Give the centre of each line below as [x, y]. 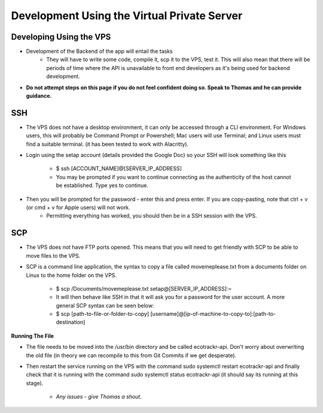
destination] [71, 322]
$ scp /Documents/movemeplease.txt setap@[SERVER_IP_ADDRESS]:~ [144, 288]
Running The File [32, 336]
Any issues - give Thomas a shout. [99, 397]
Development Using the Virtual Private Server [127, 16]
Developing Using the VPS [61, 37]
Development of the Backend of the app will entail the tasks [99, 52]
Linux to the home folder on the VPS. [71, 275]
